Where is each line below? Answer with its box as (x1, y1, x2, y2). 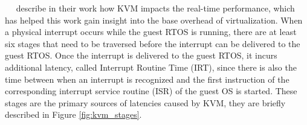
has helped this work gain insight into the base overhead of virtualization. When (5, 13, 303, 26)
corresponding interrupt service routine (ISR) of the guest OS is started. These (5, 85, 297, 97)
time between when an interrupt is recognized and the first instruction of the (5, 72, 289, 85)
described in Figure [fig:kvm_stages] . (5, 108, 142, 121)
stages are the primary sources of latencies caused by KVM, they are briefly (5, 96, 286, 109)
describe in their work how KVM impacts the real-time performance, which (16, 2, 295, 14)
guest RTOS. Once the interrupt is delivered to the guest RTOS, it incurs (5, 49, 277, 62)
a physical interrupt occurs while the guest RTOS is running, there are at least (5, 25, 297, 38)
